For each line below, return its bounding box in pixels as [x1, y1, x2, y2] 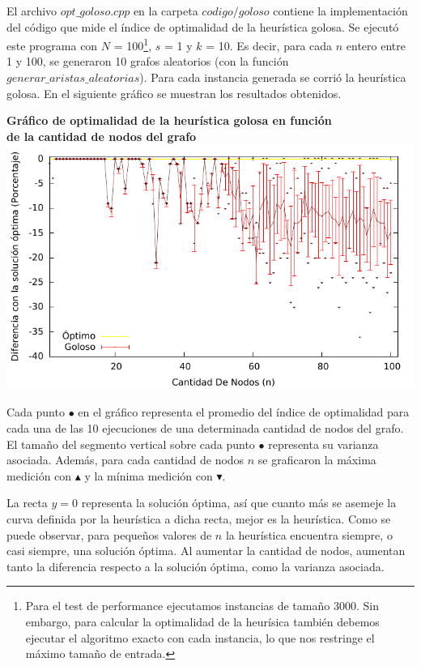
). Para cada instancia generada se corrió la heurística [139, 69, 406, 86]
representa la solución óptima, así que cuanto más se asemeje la [81, 494, 397, 511]
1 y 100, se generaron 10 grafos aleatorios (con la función [6, 53, 289, 70]
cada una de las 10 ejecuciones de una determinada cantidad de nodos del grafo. [6, 419, 404, 436]
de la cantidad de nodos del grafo [6, 127, 197, 144]
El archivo [6, 2, 57, 19]
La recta [6, 494, 48, 511]
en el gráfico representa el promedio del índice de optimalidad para [78, 403, 410, 421]
